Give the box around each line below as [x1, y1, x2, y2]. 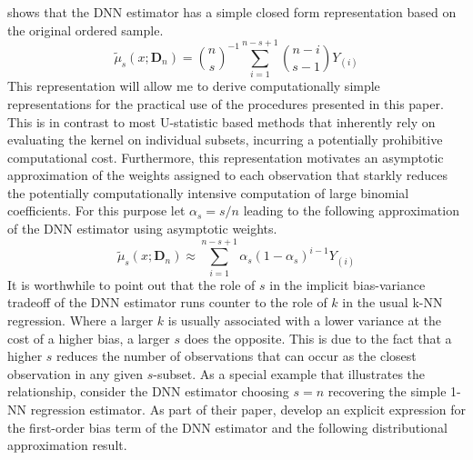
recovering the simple [327, 382, 447, 401]
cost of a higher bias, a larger [7, 328, 170, 347]
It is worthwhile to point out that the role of [7, 275, 256, 294]
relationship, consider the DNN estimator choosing [7, 382, 289, 401]
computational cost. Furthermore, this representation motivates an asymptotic [7, 147, 444, 166]
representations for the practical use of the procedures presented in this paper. [7, 94, 444, 113]
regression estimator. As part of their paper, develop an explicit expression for [30, 399, 467, 418]
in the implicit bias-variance [269, 275, 426, 294]
